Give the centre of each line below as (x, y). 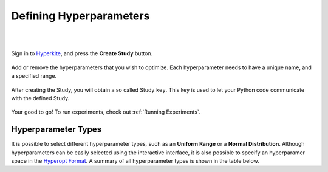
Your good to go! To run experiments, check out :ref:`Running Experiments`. (106, 112)
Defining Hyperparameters (80, 16)
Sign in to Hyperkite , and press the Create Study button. (82, 53)
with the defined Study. (40, 98)
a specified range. (34, 76)
